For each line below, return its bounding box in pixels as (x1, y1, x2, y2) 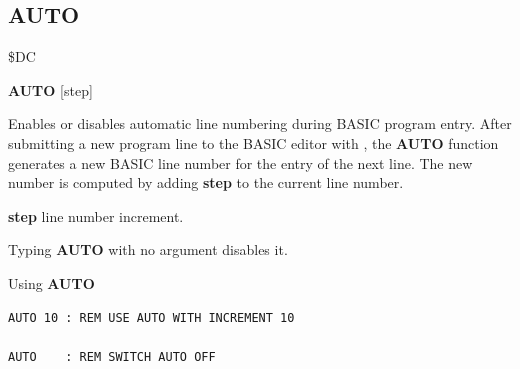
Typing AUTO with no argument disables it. (8, 239, 288, 260)
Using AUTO (8, 272, 95, 293)
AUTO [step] (8, 79, 93, 100)
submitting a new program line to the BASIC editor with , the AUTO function (8, 132, 499, 153)
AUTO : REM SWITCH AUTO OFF (8, 349, 216, 364)
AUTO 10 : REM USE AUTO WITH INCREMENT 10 (8, 310, 295, 325)
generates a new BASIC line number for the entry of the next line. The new (8, 152, 473, 173)
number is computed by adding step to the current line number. (8, 172, 404, 193)
